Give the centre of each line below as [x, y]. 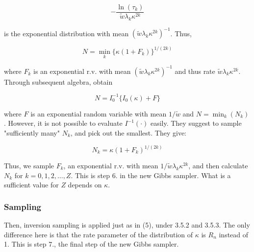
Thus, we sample [29, 166]
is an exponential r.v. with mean [82, 71]
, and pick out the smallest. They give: [128, 132]
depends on [85, 185]
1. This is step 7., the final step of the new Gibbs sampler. [91, 244]
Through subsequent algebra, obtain [58, 81]
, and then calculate [218, 166]
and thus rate [195, 71]
